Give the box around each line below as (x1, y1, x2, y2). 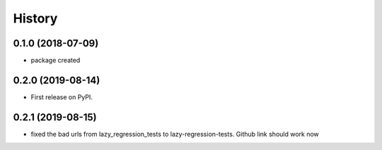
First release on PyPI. (30, 92, 93, 101)
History (13, 11, 58, 26)
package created (30, 56, 81, 65)
